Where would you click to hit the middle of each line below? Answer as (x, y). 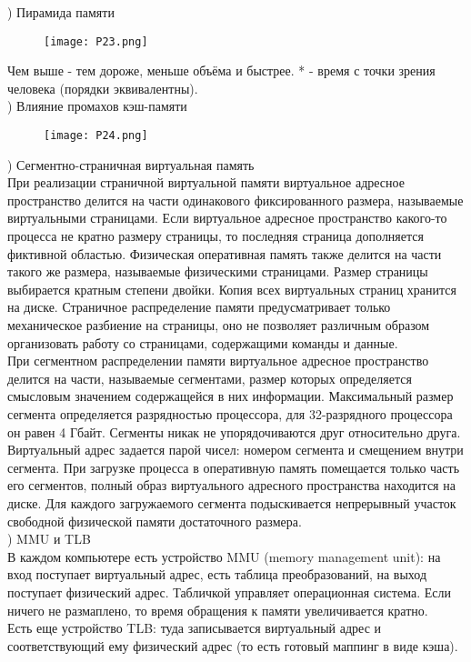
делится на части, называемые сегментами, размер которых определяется (210, 378)
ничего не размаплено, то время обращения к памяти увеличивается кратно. (218, 610)
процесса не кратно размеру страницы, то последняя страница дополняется (215, 236)
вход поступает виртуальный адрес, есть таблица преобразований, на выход (217, 574)
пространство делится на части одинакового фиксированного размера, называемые (235, 200)
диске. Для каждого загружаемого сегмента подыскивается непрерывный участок (232, 502)
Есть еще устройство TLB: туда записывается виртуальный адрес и (194, 628)
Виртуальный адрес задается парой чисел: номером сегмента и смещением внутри (235, 450)
